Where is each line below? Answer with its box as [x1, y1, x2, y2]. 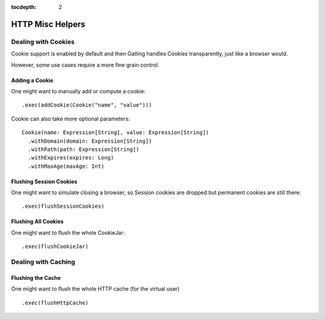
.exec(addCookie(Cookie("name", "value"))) [22, 102, 152, 108]
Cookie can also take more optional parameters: [11, 115, 131, 122]
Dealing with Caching [11, 258, 75, 266]
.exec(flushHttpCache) [22, 299, 89, 306]
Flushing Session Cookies [11, 178, 78, 185]
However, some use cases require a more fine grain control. [11, 61, 159, 69]
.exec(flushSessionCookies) [22, 203, 105, 210]
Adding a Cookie [11, 76, 54, 84]
